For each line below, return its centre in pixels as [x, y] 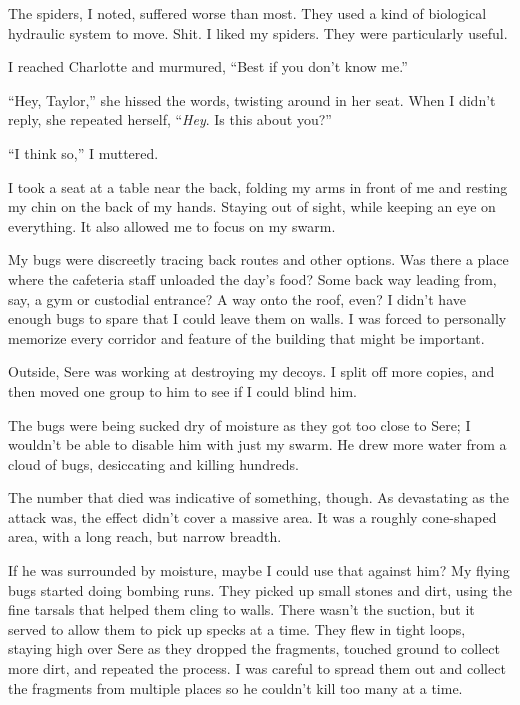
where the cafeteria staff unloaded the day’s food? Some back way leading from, [252, 278]
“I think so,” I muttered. [83, 152]
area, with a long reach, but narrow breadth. [145, 536]
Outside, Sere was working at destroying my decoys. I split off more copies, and [251, 371]
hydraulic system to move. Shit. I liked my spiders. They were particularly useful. [258, 32]
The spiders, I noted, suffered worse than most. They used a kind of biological [247, 13]
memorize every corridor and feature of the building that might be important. [246, 337]
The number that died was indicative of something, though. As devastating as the [258, 497]
